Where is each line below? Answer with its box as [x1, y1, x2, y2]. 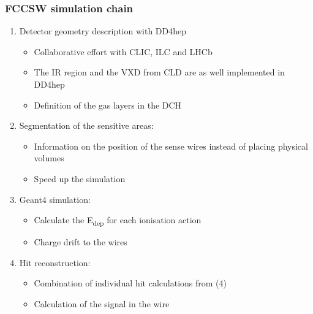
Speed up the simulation [34, 172, 126, 185]
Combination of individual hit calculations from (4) [34, 277, 227, 289]
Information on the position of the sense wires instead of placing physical [34, 139, 308, 152]
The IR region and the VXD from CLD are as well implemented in [34, 66, 285, 78]
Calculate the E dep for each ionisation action [34, 213, 202, 228]
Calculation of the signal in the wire [34, 297, 170, 310]
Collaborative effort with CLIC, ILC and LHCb [34, 45, 213, 58]
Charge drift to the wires [34, 235, 127, 248]
